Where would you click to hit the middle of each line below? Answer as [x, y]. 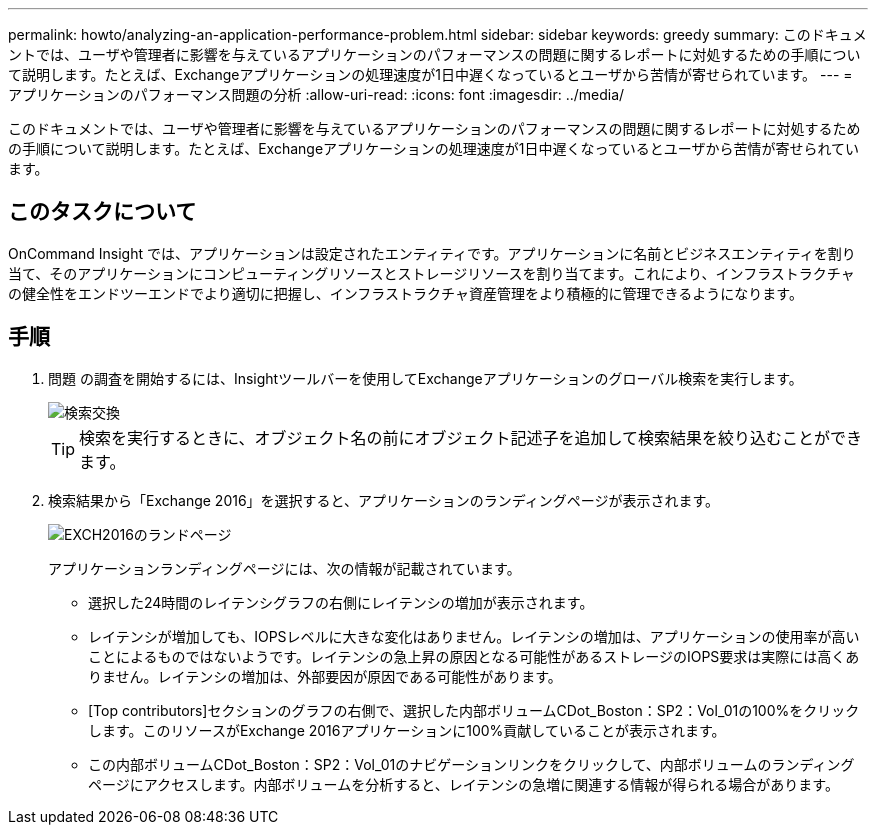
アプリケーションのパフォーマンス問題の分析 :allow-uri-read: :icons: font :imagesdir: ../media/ [316, 94]
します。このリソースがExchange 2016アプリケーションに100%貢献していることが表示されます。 [407, 730]
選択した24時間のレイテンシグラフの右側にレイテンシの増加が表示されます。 [341, 602]
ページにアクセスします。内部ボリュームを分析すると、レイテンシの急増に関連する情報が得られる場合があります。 [463, 784]
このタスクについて [102, 212]
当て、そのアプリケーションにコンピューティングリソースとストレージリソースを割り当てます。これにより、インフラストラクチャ [431, 273]
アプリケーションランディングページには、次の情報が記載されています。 [284, 568]
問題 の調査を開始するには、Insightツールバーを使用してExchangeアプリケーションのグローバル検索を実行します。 [425, 378]
